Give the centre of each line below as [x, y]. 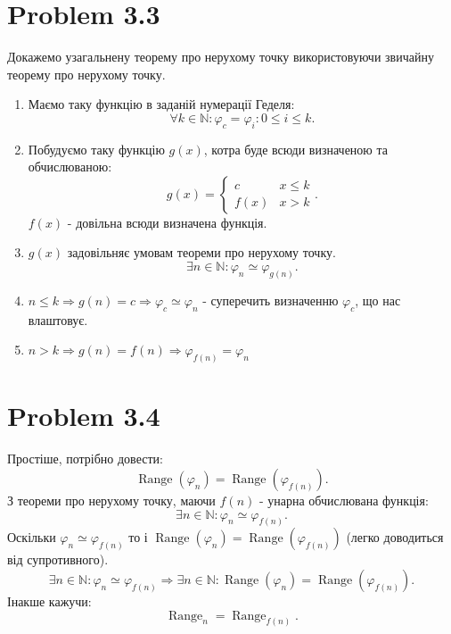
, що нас [378, 300]
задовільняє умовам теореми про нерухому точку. [201, 252]
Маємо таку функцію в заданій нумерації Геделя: [161, 104]
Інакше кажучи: [49, 601]
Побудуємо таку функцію [96, 149]
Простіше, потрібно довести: [85, 459]
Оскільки [32, 537]
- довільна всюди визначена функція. [167, 222]
